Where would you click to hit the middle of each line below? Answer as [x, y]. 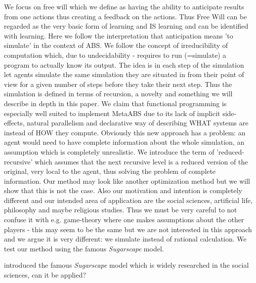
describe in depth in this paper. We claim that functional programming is [115, 103]
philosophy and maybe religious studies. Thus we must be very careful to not [121, 210]
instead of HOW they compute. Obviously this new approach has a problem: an [125, 132]
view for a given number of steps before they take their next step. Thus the [118, 84]
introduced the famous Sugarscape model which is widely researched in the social [127, 265]
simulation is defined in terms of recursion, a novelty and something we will [118, 94]
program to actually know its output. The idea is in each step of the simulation [124, 64]
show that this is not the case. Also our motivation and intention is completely [123, 190]
